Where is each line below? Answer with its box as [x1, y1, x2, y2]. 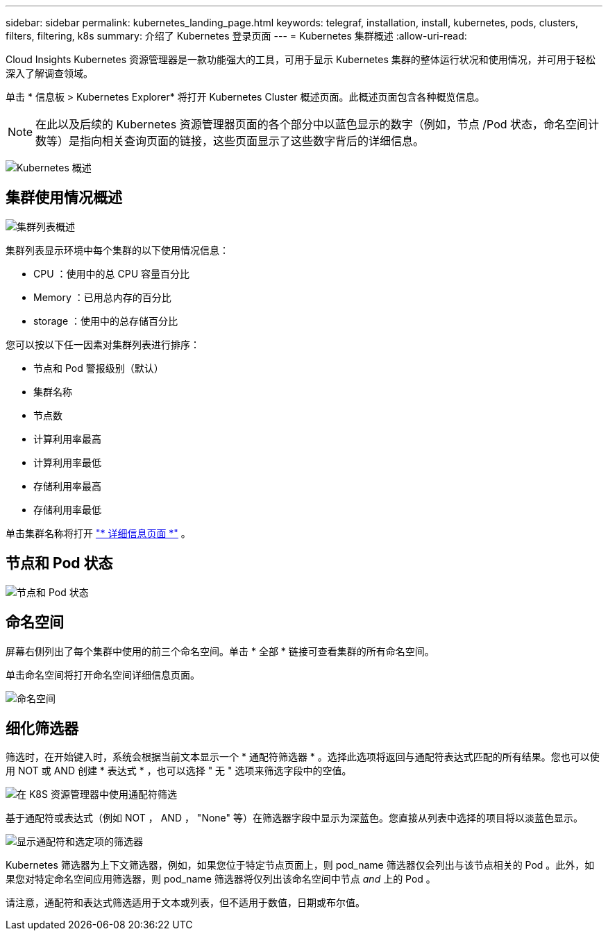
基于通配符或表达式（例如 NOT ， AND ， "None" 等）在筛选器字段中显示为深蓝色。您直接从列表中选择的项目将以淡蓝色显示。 [6, 812, 584, 824]
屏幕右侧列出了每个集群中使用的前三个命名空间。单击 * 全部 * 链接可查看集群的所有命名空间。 [6, 645, 434, 657]
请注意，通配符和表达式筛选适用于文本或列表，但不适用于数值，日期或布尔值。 [6, 896, 365, 909]
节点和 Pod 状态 [6, 554, 113, 572]
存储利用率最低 [33, 503, 101, 516]
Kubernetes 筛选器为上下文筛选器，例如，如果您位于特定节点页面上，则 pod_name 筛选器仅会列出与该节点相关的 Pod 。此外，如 [6, 859, 595, 871]
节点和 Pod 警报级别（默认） [33, 361, 164, 374]
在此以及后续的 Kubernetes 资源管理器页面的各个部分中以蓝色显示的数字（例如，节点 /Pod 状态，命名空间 [35, 117, 589, 131]
